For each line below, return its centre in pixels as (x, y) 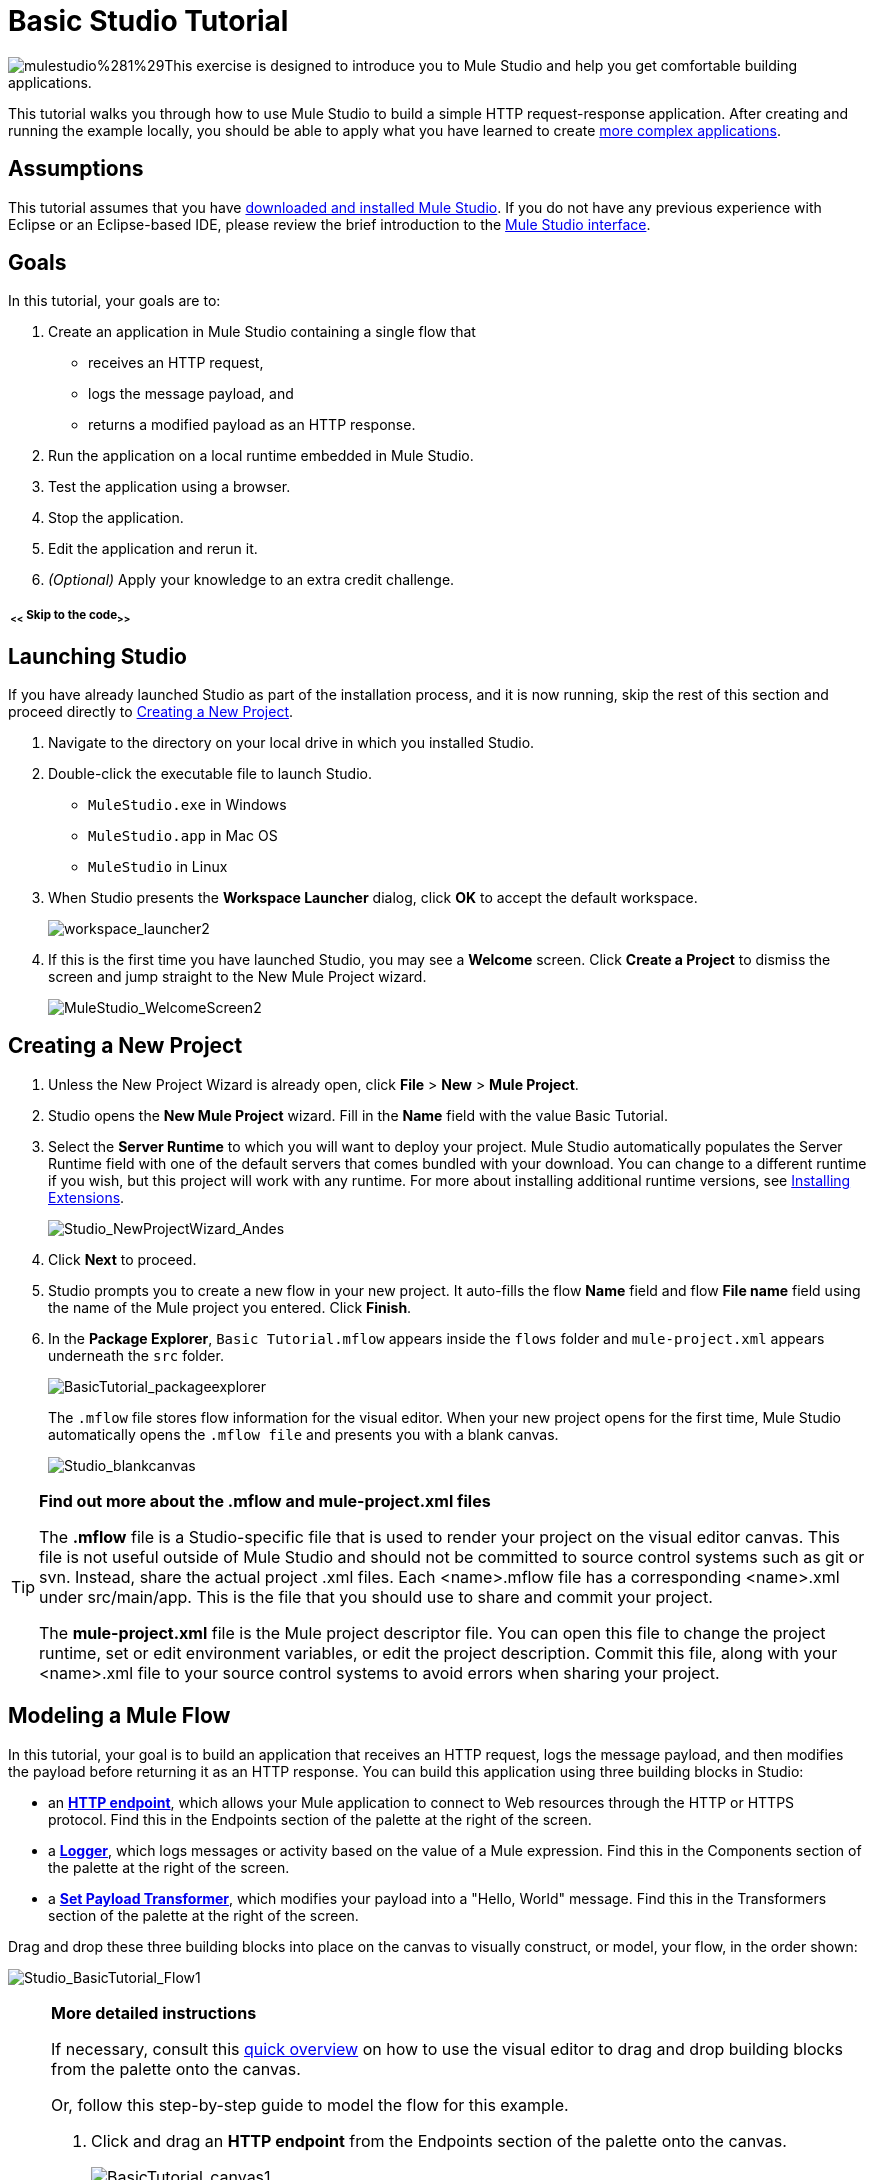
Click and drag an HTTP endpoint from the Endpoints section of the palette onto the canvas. (439, 2140)
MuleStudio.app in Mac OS (183, 835)
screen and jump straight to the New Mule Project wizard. (237, 976)
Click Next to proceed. (122, 1259)
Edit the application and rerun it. (153, 549)
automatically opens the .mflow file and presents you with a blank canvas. (303, 1434)
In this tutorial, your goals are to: (114, 301)
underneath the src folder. (136, 1355)
